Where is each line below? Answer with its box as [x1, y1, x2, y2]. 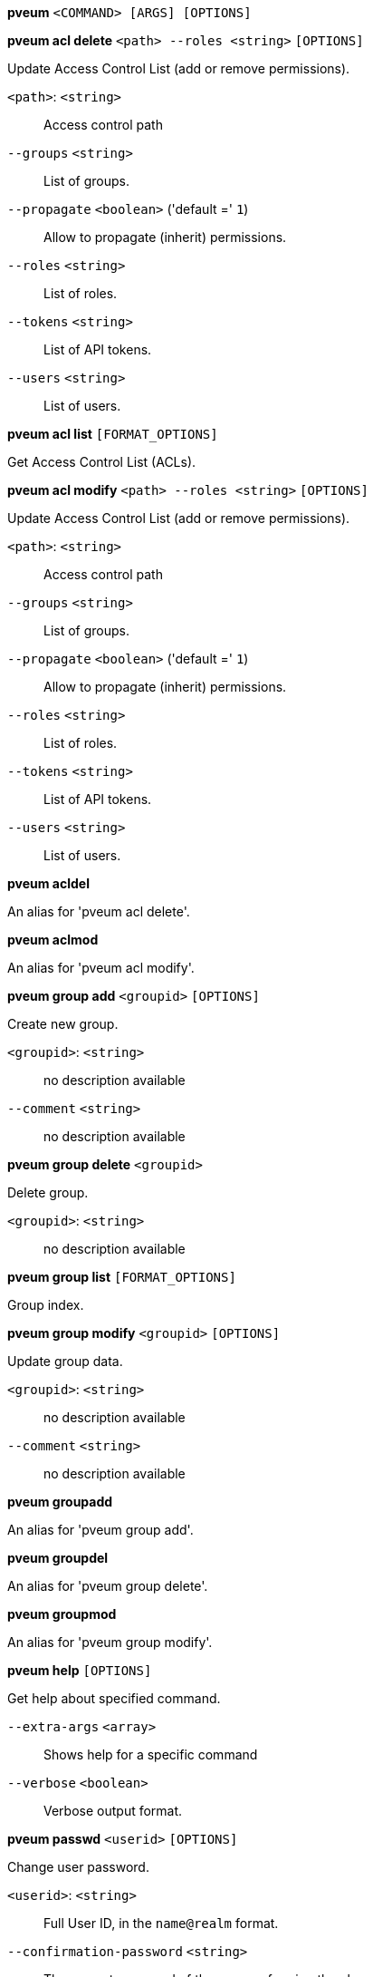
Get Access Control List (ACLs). [7, 454, 196, 470]
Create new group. [7, 1016, 119, 1032]
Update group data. [7, 1353, 123, 1369]
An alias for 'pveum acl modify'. [7, 960, 195, 975]
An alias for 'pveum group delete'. [7, 1578, 208, 1594]
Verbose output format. [43, 1803, 183, 1818]
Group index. [7, 1297, 84, 1313]
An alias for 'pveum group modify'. [7, 1634, 213, 1650]
